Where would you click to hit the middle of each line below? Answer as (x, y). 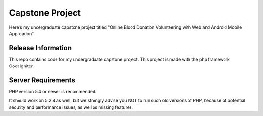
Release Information (40, 48)
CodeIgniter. (21, 66)
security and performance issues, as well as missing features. (71, 107)
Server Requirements (42, 80)
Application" (21, 33)
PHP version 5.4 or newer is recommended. (53, 92)
